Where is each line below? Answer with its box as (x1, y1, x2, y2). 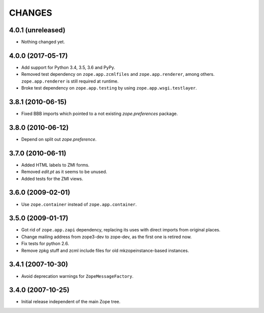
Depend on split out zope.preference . (21, 136, 97, 142)
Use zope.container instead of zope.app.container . (21, 201, 137, 207)
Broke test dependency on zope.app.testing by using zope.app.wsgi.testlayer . (21, 85, 198, 91)
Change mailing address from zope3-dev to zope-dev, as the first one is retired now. (21, 234, 192, 240)
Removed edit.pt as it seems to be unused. (21, 169, 108, 175)
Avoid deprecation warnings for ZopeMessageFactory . (21, 273, 134, 279)
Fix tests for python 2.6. (21, 241, 69, 246)
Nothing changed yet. (21, 39, 66, 45)
